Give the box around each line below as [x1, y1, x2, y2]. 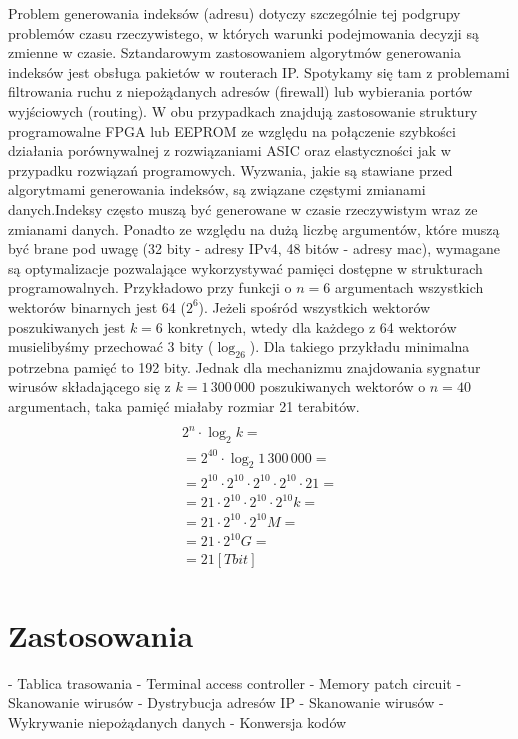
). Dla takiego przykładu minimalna [249, 336, 470, 357]
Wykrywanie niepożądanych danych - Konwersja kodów [8, 711, 347, 732]
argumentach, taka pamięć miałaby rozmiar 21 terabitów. [8, 396, 360, 417]
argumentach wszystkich [334, 277, 484, 298]
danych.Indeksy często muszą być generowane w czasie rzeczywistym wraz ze [8, 198, 478, 219]
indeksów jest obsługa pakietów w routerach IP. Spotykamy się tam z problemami [8, 61, 510, 82]
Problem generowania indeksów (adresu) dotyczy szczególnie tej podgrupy [8, 3, 461, 23]
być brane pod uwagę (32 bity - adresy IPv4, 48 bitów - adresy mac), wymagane [8, 238, 500, 259]
